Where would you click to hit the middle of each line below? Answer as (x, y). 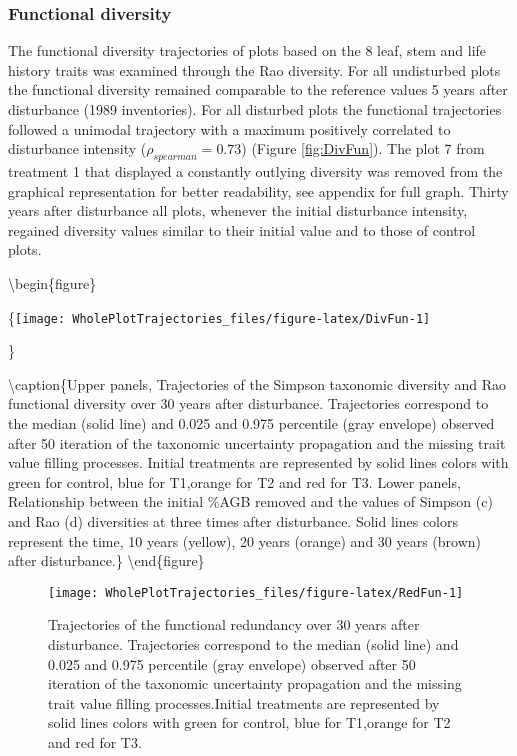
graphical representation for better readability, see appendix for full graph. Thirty (258, 190)
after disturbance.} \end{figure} (106, 560)
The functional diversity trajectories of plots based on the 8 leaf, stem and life (247, 50)
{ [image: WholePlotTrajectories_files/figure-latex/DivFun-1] (219, 316)
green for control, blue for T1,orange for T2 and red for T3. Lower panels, (234, 481)
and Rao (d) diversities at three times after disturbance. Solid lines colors (233, 520)
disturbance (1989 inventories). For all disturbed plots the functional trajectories (255, 109)
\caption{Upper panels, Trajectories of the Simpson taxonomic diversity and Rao (257, 383)
